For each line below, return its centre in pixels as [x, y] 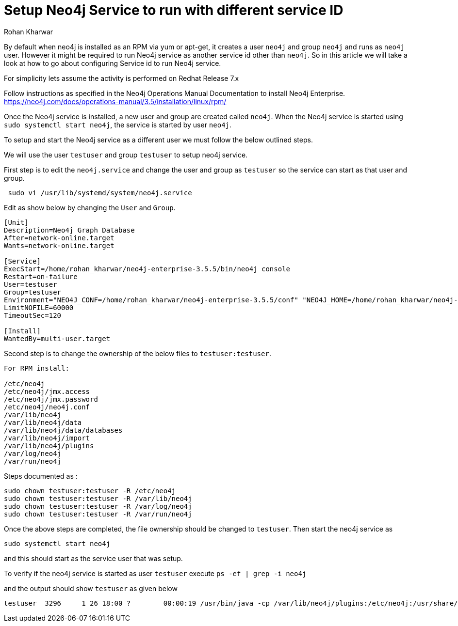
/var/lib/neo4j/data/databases [63, 430]
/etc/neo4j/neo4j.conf [47, 407]
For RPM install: [37, 368]
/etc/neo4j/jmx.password [51, 399]
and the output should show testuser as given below [91, 588]
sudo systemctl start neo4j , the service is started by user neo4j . [118, 125]
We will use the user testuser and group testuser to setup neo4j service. [126, 155]
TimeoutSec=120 [33, 315]
